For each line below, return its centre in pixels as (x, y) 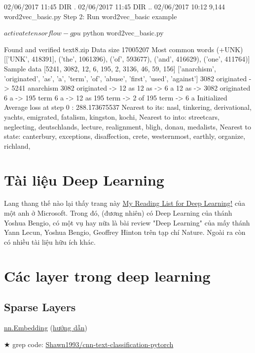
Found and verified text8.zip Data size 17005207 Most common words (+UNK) (124, 49)
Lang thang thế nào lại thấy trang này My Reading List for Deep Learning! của (125, 203)
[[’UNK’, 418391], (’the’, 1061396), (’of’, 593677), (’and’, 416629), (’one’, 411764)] (127, 59)
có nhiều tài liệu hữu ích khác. (50, 241)
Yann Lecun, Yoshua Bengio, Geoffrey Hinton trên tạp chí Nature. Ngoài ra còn (125, 232)
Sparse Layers (40, 307)
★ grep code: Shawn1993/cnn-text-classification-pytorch (89, 344)
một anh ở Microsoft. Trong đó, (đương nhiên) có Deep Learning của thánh (118, 213)
